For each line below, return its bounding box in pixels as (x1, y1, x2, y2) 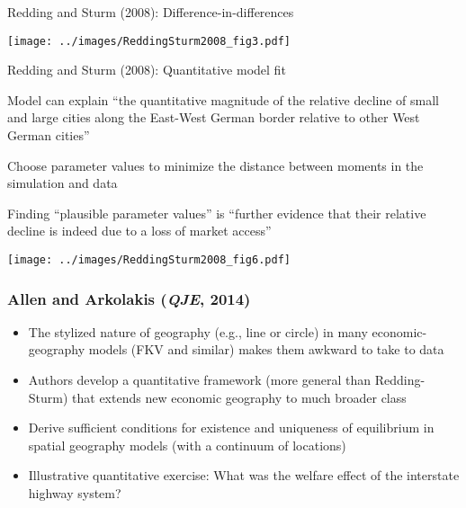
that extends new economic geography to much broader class (72, 388, 407, 406)
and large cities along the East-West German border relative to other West (7, 108, 420, 127)
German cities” (7, 126, 90, 145)
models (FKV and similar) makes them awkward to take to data (88, 340, 444, 359)
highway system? (28, 484, 121, 503)
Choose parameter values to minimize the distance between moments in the (7, 156, 424, 174)
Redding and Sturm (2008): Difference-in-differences (7, 3, 294, 21)
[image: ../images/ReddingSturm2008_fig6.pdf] (7, 254, 291, 266)
